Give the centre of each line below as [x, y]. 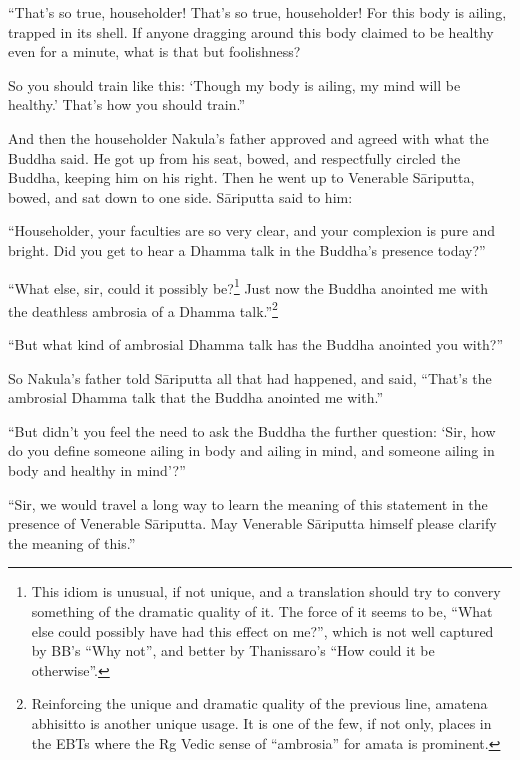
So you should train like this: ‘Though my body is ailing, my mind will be [234, 84]
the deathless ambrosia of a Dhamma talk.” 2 [143, 309]
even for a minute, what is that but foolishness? [154, 51]
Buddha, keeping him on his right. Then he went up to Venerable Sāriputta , [241, 177]
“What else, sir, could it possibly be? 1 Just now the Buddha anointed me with [248, 286]
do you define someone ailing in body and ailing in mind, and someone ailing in [251, 450]
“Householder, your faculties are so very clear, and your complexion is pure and [252, 230]
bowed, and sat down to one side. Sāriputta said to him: [180, 196]
